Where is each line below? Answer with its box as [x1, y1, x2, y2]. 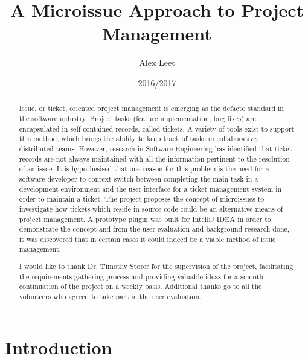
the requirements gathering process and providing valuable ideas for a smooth [19, 271, 263, 281]
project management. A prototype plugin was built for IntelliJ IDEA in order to [19, 214, 271, 224]
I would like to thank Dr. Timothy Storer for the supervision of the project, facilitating [19, 261, 294, 272]
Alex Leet [139, 56, 175, 69]
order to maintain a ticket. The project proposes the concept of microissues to [19, 194, 265, 204]
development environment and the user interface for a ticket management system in [19, 183, 282, 194]
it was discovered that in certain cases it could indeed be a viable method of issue [19, 234, 276, 244]
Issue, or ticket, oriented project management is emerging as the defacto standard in [19, 103, 284, 113]
